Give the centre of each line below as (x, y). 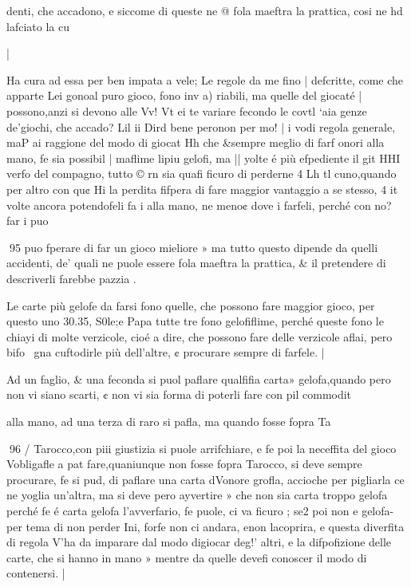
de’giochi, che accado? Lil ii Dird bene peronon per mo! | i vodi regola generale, (201, 126)
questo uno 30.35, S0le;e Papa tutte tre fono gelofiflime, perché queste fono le (195, 321)
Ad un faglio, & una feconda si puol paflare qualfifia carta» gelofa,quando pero (199, 378)
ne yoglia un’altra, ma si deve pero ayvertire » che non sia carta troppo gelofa (197, 495)
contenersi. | (36, 573)
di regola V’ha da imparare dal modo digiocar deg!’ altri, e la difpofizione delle (199, 542)
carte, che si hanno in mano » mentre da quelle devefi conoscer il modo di (187, 557)
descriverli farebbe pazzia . (71, 278)
